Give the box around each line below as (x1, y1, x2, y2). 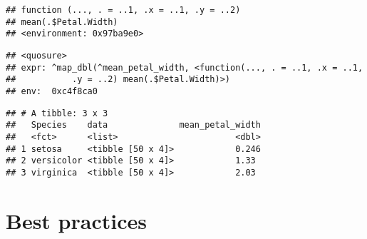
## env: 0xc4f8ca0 (6, 86, 98, 96)
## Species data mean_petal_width (6, 120, 261, 131)
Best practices (6, 205, 147, 235)
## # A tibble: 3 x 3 (6, 108, 108, 118)
